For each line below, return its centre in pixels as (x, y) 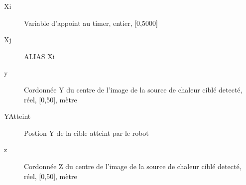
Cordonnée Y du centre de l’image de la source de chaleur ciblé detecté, (133, 89)
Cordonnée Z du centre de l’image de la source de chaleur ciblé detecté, (133, 166)
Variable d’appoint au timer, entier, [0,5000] (91, 23)
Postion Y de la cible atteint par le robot (86, 133)
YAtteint (17, 116)
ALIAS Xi (39, 56)
